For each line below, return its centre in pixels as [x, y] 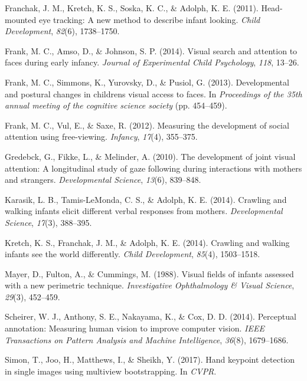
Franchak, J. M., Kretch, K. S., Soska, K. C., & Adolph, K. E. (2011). [132, 8]
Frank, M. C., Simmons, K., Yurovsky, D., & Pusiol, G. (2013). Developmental [147, 82]
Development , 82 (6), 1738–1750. [62, 31]
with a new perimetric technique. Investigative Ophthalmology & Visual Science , [150, 285]
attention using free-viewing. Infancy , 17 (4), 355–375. [101, 137]
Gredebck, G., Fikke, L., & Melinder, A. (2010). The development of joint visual [150, 156]
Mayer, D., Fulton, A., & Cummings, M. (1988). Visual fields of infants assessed [149, 273]
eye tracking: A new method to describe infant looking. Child [149, 19]
